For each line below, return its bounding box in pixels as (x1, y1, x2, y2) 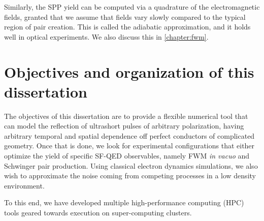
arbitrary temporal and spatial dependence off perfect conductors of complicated (4, 130, 255, 141)
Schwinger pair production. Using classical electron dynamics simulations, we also (4, 160, 258, 171)
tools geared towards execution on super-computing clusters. (4, 207, 192, 218)
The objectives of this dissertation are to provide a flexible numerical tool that (4, 110, 248, 121)
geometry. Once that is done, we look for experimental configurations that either (4, 140, 255, 151)
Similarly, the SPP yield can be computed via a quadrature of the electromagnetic (4, 2, 260, 12)
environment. (4, 180, 45, 191)
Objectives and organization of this (4, 61, 254, 82)
